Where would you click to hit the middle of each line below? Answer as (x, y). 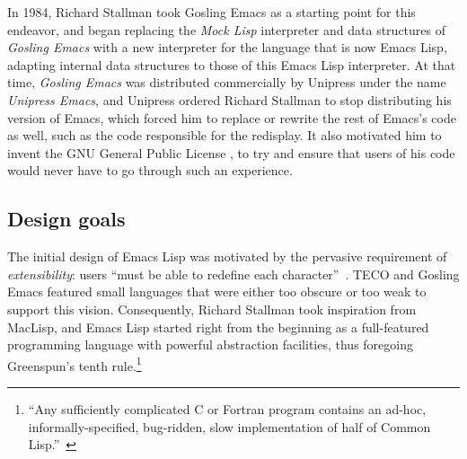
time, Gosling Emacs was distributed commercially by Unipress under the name (227, 82)
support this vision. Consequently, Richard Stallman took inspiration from (212, 309)
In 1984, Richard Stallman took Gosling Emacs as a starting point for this (211, 12)
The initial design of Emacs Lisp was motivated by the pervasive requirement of (227, 256)
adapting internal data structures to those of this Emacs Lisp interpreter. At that (232, 64)
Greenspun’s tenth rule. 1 (75, 364)
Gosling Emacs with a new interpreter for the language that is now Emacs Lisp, (227, 47)
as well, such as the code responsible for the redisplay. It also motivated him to (225, 135)
